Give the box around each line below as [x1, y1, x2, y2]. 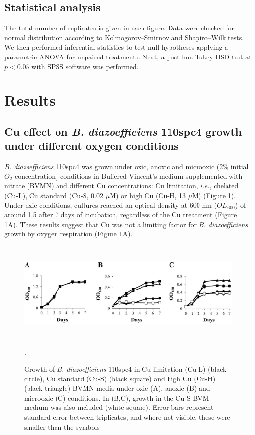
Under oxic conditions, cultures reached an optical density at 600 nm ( [4, 200, 217, 210]
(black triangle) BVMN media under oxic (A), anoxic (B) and [24, 383, 210, 393]
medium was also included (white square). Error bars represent [24, 402, 214, 412]
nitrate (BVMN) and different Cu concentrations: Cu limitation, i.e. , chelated [4, 180, 239, 191]
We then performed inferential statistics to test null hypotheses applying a [4, 42, 228, 52]
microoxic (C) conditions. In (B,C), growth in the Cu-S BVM [24, 392, 209, 403]
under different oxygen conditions [4, 138, 179, 153]
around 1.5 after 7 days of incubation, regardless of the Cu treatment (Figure [4, 209, 237, 220]
